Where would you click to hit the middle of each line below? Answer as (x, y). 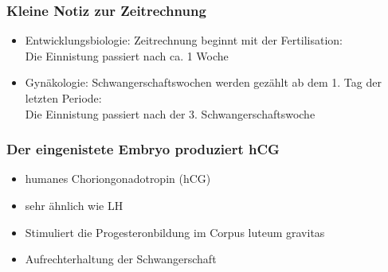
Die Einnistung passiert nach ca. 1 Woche (127, 55)
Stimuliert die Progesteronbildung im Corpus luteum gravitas (175, 232)
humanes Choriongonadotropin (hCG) (118, 179)
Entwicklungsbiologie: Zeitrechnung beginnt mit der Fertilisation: (184, 40)
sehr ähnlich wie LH (74, 205)
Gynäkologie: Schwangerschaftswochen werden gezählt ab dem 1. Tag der (203, 82)
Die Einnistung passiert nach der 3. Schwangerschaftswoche (170, 113)
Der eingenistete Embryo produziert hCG (143, 149)
